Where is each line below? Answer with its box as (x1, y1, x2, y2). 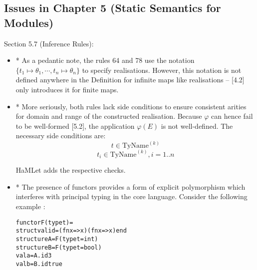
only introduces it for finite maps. (15, 84, 119, 94)
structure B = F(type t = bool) (15, 244, 102, 251)
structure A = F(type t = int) (15, 235, 98, 243)
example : (15, 201, 45, 212)
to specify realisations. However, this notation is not (82, 64, 242, 75)
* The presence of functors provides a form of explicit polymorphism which (15, 181, 246, 192)
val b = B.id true (15, 260, 62, 268)
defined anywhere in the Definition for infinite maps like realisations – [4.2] (15, 74, 245, 85)
